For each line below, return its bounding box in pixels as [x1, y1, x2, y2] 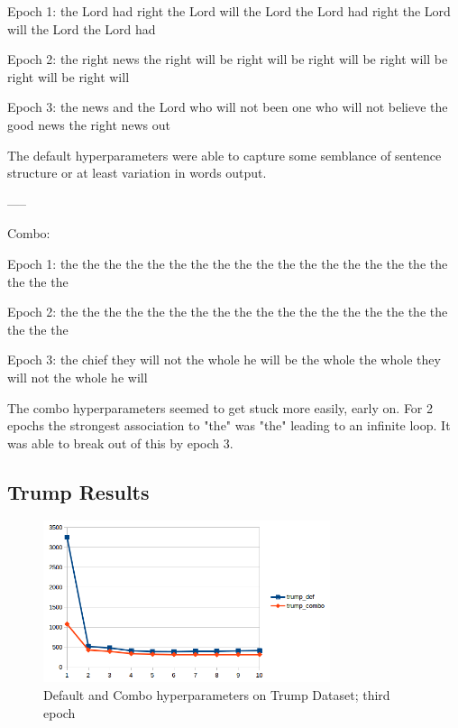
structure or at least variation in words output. [7, 163, 267, 182]
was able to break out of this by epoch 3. [7, 433, 234, 452]
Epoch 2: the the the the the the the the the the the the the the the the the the [7, 302, 448, 321]
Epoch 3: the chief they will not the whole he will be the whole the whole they [7, 350, 441, 369]
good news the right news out [7, 115, 171, 134]
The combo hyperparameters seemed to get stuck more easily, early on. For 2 [7, 398, 434, 417]
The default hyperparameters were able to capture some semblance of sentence [7, 145, 442, 164]
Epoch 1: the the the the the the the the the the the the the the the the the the [7, 253, 448, 272]
